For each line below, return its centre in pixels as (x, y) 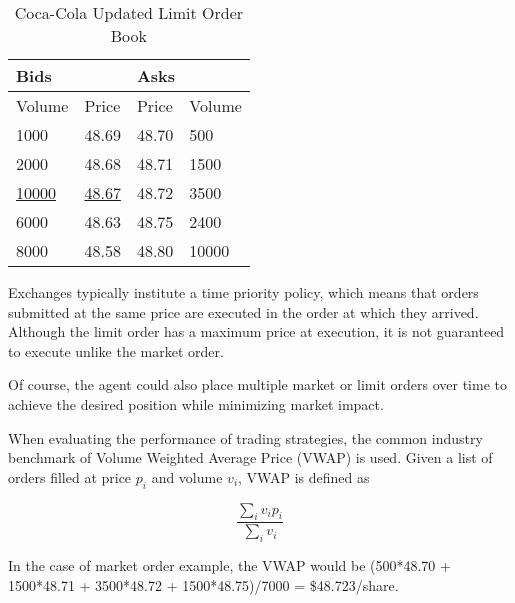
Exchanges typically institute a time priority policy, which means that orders (243, 292)
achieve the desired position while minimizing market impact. (196, 403)
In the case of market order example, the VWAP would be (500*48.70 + (229, 565)
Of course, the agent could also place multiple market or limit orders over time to (257, 384)
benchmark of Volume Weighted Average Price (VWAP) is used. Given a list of (250, 457)
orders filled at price (70, 476)
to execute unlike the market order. (116, 350)
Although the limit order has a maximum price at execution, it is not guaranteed (256, 331)
